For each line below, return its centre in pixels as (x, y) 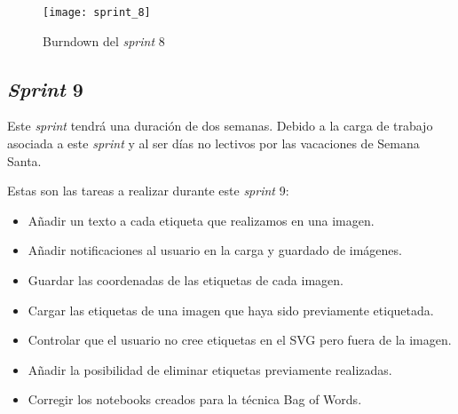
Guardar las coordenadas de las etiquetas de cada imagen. (186, 280)
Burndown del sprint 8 (104, 40)
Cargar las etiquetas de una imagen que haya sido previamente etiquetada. (231, 310)
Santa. (24, 160)
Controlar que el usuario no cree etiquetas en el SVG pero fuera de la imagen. (240, 340)
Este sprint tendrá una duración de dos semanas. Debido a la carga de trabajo (220, 126)
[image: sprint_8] (97, 12)
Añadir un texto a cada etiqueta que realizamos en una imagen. (201, 220)
